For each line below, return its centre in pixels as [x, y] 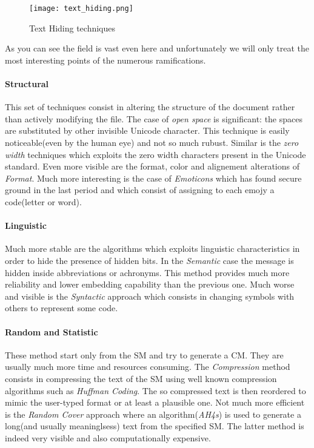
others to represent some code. [62, 308]
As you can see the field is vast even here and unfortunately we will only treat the [157, 48]
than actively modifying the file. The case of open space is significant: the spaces [154, 118]
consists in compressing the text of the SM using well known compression [141, 378]
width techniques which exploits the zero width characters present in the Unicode [155, 154]
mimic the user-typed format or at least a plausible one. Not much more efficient [155, 402]
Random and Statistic [52, 331]
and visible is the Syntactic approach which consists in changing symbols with [150, 296]
